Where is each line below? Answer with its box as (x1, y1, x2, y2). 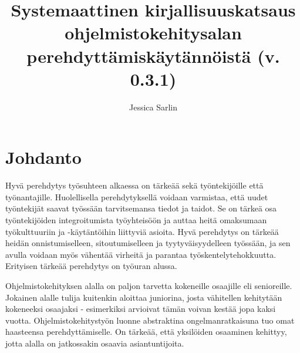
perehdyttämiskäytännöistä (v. (26, 43, 280, 68)
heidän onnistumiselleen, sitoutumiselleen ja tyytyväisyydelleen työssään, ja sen (5, 237, 291, 249)
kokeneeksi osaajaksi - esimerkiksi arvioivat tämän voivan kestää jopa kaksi (5, 302, 276, 315)
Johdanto (5, 145, 82, 169)
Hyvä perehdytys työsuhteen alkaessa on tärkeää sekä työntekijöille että (5, 179, 264, 191)
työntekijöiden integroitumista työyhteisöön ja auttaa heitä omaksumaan (5, 214, 267, 226)
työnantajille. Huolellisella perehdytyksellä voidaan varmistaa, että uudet (5, 190, 268, 203)
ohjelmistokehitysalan (65, 21, 242, 45)
